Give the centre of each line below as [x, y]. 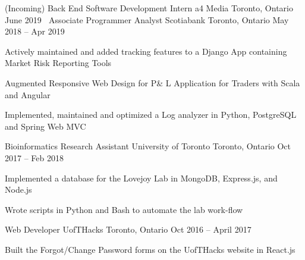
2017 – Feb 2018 [34, 157]
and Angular [28, 94]
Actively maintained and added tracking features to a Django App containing [146, 51]
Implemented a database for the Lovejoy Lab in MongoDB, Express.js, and [141, 178]
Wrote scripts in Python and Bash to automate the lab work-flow [124, 209]
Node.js [18, 189]
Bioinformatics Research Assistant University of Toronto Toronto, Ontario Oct [148, 146]
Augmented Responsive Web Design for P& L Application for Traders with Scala [152, 82]
